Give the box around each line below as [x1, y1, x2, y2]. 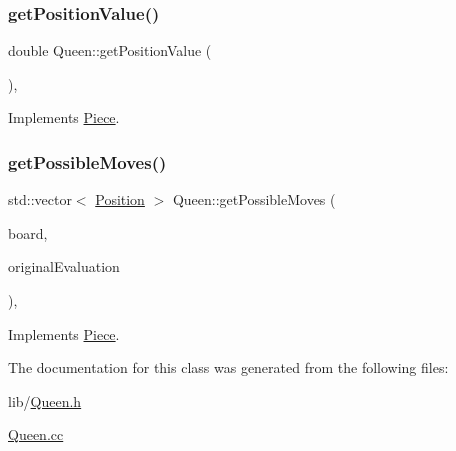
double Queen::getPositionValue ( [8, 40, 212, 61]
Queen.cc [8, 424, 64, 445]
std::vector [8, 189, 72, 210]
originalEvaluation [8, 256, 120, 277]
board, [8, 222, 48, 243]
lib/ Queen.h [8, 390, 82, 411]
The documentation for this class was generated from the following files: [8, 357, 449, 378]
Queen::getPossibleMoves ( [172, 189, 336, 210]
